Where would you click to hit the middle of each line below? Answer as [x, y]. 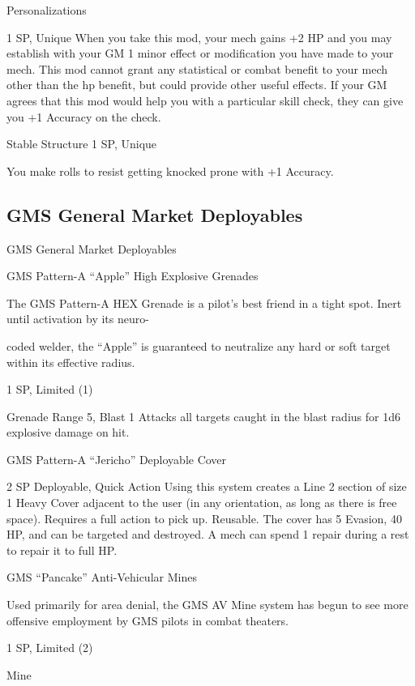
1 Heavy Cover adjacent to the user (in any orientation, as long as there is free [202, 503]
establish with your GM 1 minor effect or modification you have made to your [200, 53]
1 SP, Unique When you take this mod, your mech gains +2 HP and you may [199, 37]
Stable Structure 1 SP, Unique [82, 144]
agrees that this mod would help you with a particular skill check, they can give [205, 100]
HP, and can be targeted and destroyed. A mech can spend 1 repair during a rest [208, 534]
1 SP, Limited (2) [50, 648]
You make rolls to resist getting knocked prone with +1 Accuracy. [170, 170]
